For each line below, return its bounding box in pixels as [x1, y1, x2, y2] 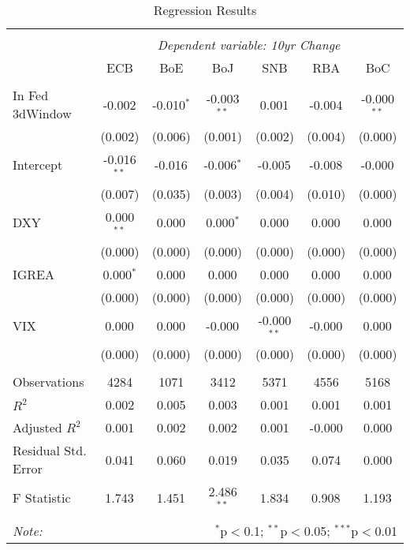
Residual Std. [13, 441, 87, 460]
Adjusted [13, 418, 62, 437]
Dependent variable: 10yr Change [157, 36, 341, 54]
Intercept [13, 155, 63, 174]
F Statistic [13, 488, 71, 507]
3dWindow [13, 104, 72, 122]
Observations [13, 372, 84, 391]
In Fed [13, 86, 49, 104]
